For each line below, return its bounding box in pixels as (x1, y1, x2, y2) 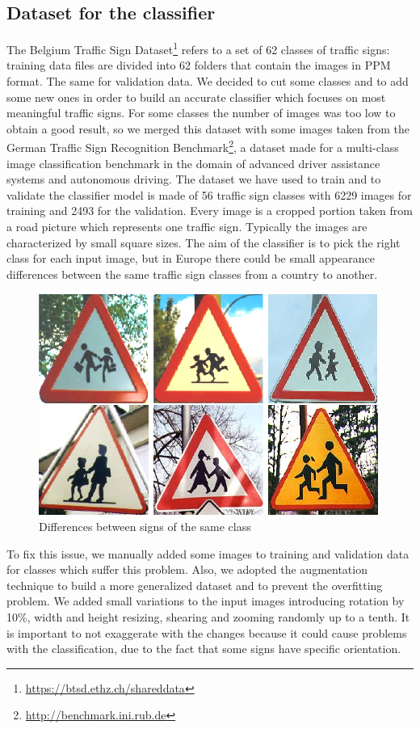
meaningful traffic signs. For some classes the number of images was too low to (6, 104, 396, 121)
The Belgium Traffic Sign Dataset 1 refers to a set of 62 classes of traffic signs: (6, 39, 390, 57)
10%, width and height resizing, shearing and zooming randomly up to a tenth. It (6, 608, 410, 625)
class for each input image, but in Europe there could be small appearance (6, 250, 375, 267)
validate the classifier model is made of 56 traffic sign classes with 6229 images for (6, 186, 412, 203)
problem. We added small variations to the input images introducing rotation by (6, 592, 405, 609)
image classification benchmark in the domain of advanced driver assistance (6, 154, 380, 171)
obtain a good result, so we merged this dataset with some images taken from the (6, 120, 410, 137)
